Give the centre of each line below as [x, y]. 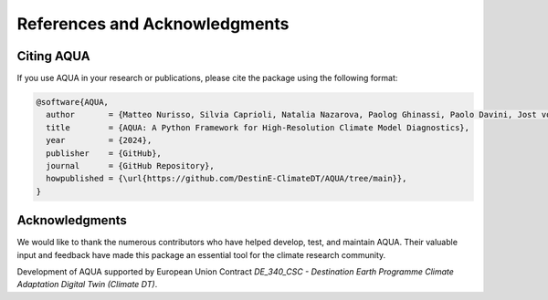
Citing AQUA [53, 56]
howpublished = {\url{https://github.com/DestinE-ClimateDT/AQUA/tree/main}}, [227, 179]
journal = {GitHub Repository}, [130, 166]
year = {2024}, [99, 140]
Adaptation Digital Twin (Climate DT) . [87, 284]
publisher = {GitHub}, [104, 153]
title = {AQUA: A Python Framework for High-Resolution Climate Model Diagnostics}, [258, 127]
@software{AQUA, [73, 102]
